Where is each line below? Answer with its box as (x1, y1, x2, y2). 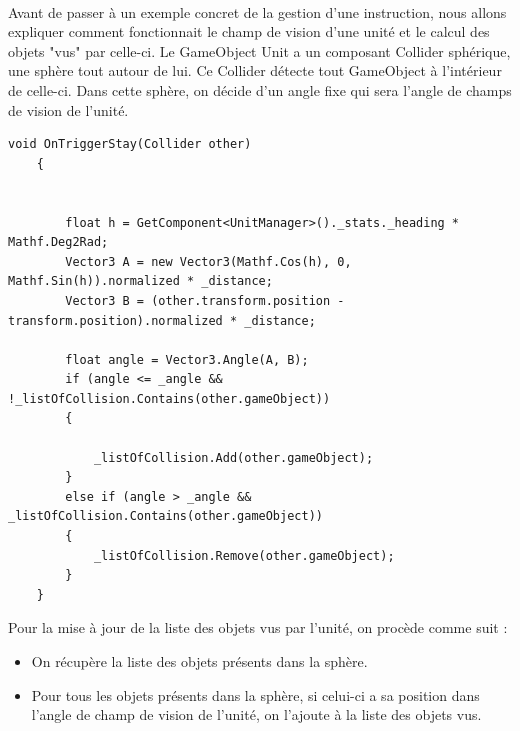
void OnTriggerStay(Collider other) (8, 137, 252, 152)
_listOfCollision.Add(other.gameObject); (93, 450, 374, 465)
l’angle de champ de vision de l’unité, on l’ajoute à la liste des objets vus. (31, 704, 482, 725)
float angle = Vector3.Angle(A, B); (65, 352, 309, 367)
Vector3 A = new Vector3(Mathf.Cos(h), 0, (65, 254, 352, 269)
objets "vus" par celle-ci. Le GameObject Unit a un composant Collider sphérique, (8, 40, 511, 61)
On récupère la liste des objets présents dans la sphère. (31, 651, 368, 671)
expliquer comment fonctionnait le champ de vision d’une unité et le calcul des (8, 21, 490, 42)
